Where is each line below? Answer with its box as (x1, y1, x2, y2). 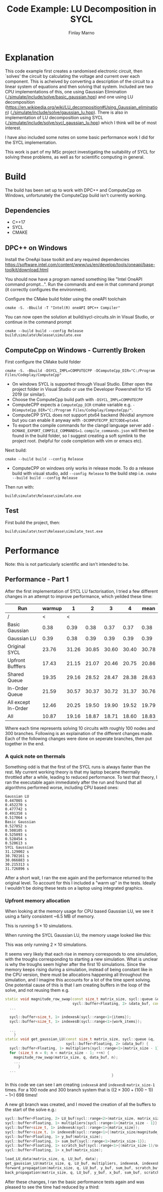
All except (7, 699, 30, 705)
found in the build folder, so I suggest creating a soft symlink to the (12, 433, 146, 438)
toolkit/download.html (5, 267, 49, 273)
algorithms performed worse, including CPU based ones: (5, 784, 119, 790)
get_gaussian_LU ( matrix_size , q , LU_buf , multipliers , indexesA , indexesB (5, 1161, 160, 1166)
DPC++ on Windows (5, 244, 67, 252)
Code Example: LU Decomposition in (6, 3, 157, 15)
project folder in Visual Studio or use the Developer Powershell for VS (12, 386, 151, 392)
